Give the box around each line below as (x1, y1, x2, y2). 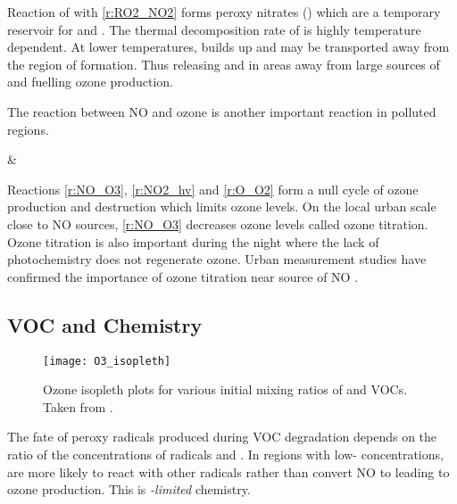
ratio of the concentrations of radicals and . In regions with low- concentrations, (7, 444, 444, 463)
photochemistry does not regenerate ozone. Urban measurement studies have (7, 250, 427, 269)
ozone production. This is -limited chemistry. (7, 480, 251, 499)
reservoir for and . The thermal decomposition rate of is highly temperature (7, 20, 421, 38)
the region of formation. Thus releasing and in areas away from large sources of (7, 54, 440, 73)
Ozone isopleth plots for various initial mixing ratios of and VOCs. (43, 380, 408, 399)
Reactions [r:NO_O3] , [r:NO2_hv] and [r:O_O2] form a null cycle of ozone (7, 179, 419, 198)
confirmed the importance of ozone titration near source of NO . (7, 267, 359, 285)
